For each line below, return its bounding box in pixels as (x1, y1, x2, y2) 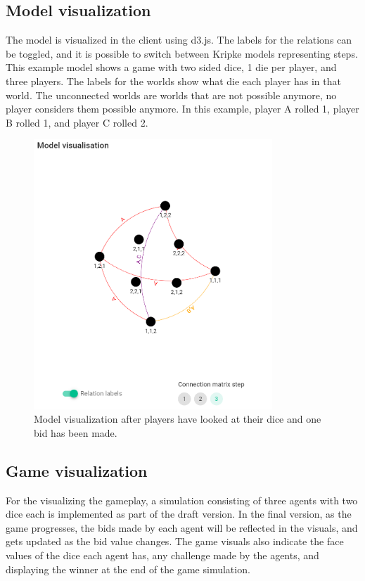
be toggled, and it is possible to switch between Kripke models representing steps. (6, 46, 358, 60)
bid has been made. (34, 425, 117, 440)
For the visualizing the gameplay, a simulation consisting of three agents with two (6, 492, 358, 507)
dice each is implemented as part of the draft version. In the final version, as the (6, 506, 352, 521)
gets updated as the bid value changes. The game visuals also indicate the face (6, 534, 344, 549)
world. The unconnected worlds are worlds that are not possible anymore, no (6, 87, 337, 102)
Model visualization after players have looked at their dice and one (34, 411, 321, 426)
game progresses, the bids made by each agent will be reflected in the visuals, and (6, 520, 358, 535)
